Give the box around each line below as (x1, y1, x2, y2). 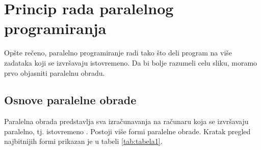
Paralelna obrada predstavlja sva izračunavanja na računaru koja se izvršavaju (4, 116, 249, 127)
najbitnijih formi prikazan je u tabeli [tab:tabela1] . (4, 136, 163, 146)
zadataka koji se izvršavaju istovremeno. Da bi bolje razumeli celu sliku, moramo (4, 57, 257, 68)
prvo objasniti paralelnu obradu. (4, 67, 105, 78)
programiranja (4, 18, 107, 39)
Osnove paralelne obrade (4, 92, 137, 108)
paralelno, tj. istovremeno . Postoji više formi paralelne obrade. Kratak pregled (4, 126, 251, 136)
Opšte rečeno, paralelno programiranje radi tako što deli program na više (4, 47, 232, 58)
